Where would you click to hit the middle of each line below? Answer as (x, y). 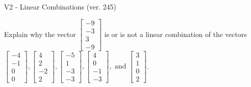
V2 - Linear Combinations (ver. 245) (60, 6)
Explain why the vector (40, 34)
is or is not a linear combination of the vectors (176, 34)
